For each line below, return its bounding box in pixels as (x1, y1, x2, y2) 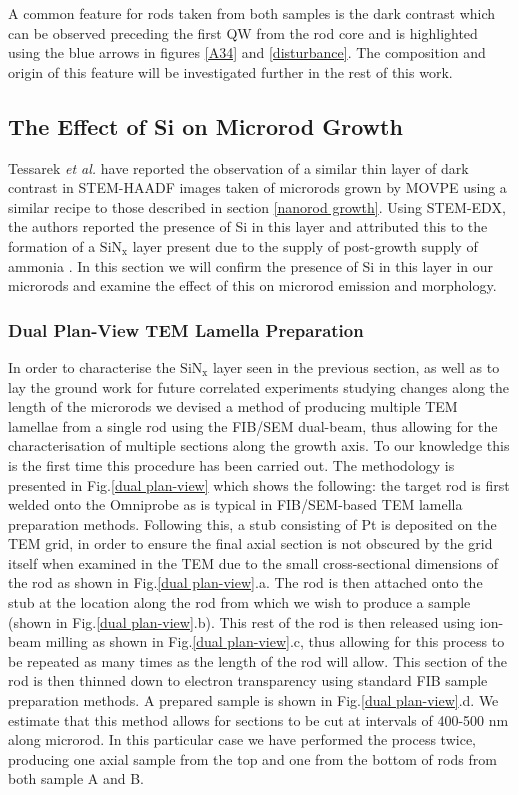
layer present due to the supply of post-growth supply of (132, 235, 478, 256)
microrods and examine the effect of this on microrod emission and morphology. (8, 275, 497, 296)
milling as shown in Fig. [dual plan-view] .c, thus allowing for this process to (45, 631, 505, 652)
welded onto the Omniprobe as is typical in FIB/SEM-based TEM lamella (8, 494, 463, 515)
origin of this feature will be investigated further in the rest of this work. (8, 61, 453, 82)
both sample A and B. (8, 768, 144, 789)
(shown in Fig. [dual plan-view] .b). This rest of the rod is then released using (8, 611, 476, 632)
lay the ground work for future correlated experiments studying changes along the (8, 376, 510, 397)
